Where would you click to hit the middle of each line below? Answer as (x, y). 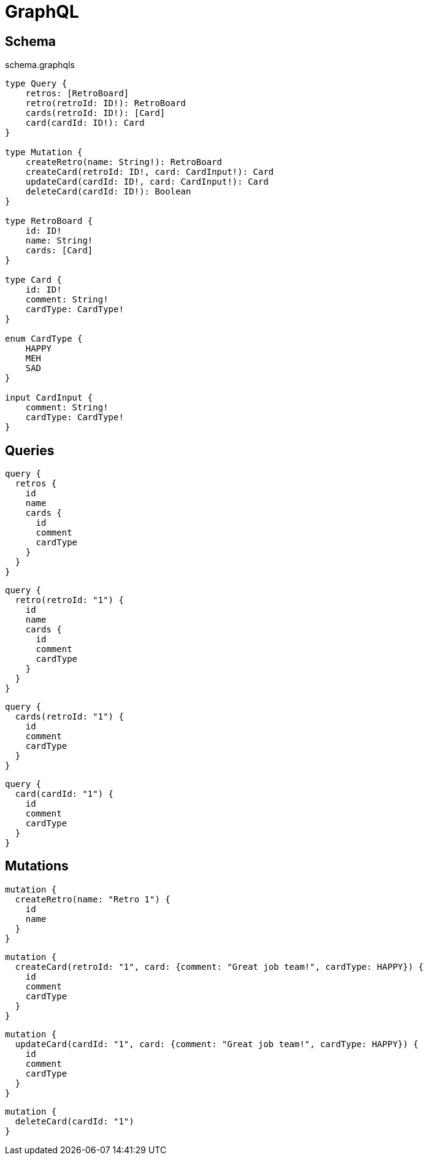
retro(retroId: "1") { (69, 600)
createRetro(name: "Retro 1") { (93, 899)
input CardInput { (49, 398)
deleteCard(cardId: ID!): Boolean (108, 192)
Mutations (37, 866)
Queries (30, 450)
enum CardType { (44, 339)
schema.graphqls (40, 65)
